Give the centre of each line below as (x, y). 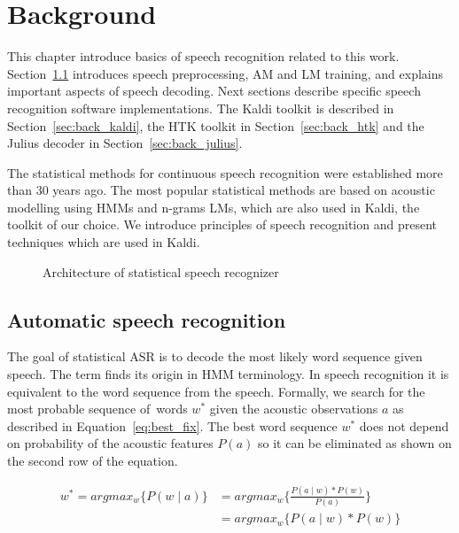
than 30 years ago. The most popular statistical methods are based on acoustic (221, 190)
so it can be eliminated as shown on (355, 443)
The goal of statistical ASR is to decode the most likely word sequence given (215, 356)
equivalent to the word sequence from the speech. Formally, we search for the (216, 391)
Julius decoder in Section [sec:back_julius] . (125, 143)
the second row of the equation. (93, 461)
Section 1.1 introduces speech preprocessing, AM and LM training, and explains (226, 73)
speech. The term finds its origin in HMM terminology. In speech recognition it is (228, 374)
